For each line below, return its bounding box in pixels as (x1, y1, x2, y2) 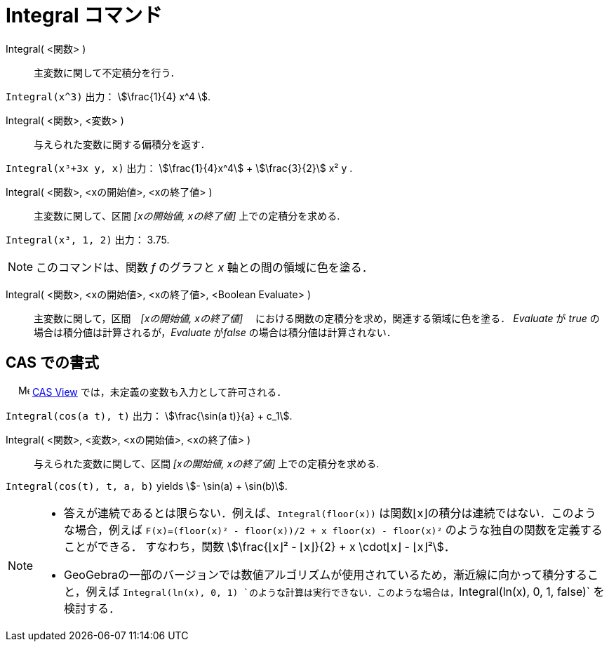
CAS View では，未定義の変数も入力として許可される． (32, 385, 287, 398)
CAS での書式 (6, 354, 100, 372)
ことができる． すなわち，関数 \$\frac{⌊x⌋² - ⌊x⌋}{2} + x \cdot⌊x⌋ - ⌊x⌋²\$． (64, 539, 455, 554)
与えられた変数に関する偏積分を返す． (34, 138, 210, 150)
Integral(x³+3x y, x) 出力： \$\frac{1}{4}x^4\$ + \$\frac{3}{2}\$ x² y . (6, 161, 353, 174)
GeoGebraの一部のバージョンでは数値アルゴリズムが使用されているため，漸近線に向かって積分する (64, 567, 588, 582)
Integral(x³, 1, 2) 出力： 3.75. (6, 233, 170, 246)
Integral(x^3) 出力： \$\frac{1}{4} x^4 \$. (6, 90, 211, 102)
